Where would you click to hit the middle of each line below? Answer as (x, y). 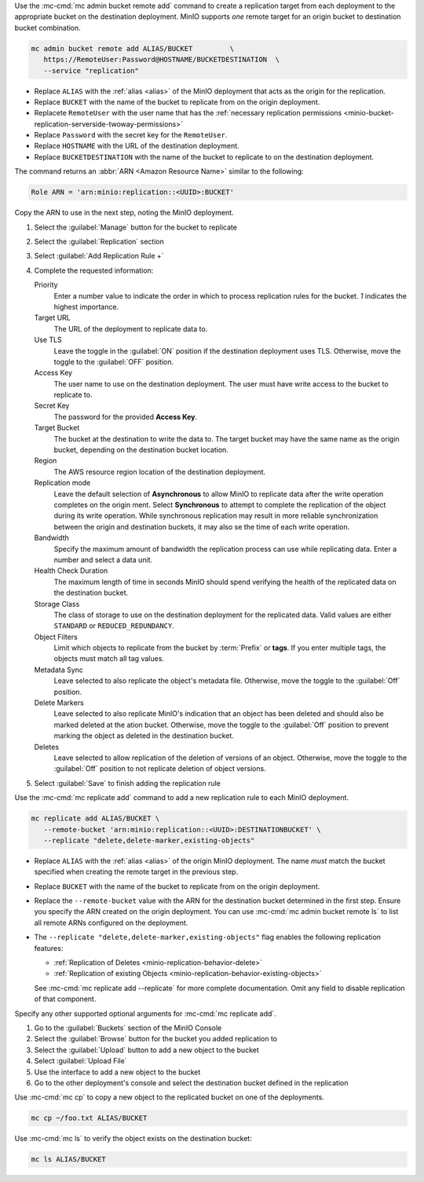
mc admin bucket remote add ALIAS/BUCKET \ (133, 48)
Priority (46, 285)
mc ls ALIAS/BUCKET (68, 1160)
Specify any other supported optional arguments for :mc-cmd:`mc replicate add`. (145, 1013)
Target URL (52, 318)
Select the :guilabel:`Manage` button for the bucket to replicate (135, 227)
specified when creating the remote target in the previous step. (136, 872)
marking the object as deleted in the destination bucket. (144, 736)
